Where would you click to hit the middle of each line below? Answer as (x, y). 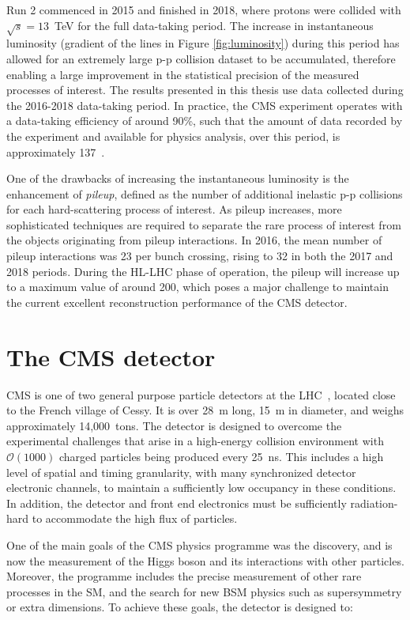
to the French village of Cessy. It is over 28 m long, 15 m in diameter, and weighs (205, 410)
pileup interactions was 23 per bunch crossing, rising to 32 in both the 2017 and (200, 256)
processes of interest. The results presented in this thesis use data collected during (205, 90)
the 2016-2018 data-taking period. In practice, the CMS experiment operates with (205, 105)
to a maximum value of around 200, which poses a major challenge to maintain (197, 287)
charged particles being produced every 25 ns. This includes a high (221, 456)
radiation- (374, 503)
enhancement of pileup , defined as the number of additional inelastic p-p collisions (205, 193)
